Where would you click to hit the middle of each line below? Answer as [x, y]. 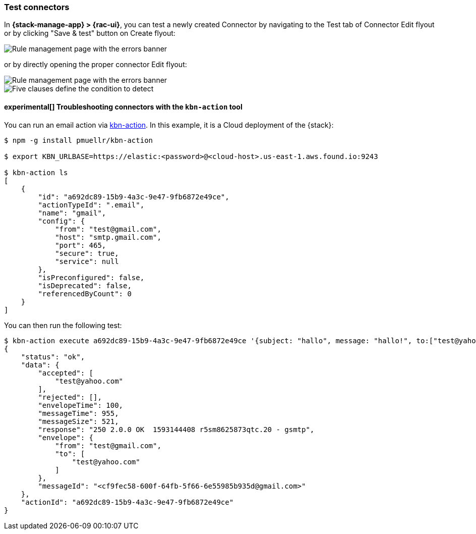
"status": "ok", [53, 357]
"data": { [40, 365]
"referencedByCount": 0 [85, 293]
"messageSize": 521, [78, 421]
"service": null [87, 261]
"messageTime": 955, [78, 413]
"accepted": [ [66, 373]
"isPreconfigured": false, [91, 277]
